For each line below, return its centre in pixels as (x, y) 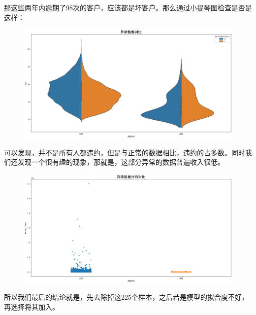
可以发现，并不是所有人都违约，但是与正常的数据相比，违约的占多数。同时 (125, 152)
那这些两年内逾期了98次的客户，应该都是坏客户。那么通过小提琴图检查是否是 (128, 7)
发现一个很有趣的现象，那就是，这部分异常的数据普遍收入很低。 (121, 162)
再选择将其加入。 (32, 306)
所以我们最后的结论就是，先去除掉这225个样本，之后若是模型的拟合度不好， (126, 297)
